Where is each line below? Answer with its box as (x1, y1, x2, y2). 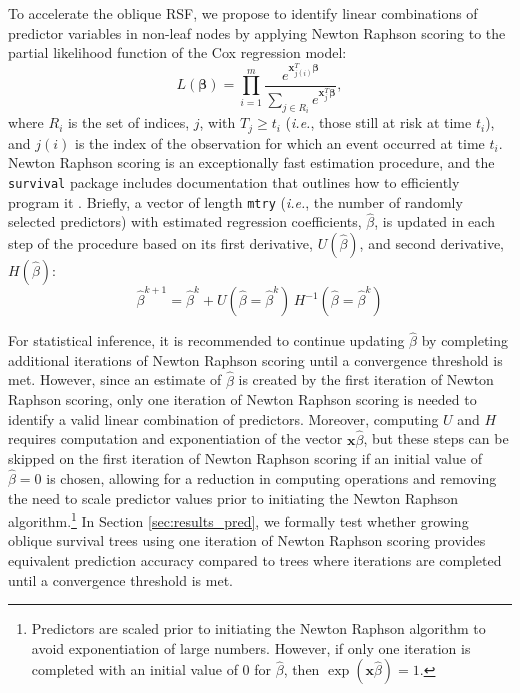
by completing (421, 330, 509, 351)
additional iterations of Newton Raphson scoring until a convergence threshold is (8, 349, 503, 370)
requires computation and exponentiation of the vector (8, 428, 343, 449)
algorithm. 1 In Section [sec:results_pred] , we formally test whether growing (8, 508, 469, 531)
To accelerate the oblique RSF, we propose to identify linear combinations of (8, 3, 478, 23)
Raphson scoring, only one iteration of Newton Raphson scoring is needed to (8, 389, 477, 410)
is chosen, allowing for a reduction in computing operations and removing (46, 468, 497, 489)
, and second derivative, (359, 233, 504, 254)
